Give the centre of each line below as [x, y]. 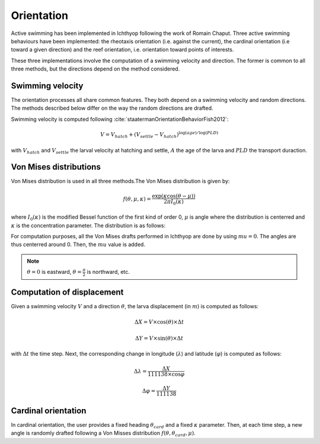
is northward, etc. [108, 272]
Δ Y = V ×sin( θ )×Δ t [159, 338]
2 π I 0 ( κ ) [174, 202]
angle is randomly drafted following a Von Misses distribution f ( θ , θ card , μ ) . [103, 434]
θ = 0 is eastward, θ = [55, 272]
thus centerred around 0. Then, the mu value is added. [78, 245]
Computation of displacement [67, 293]
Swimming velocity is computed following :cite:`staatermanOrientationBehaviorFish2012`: [120, 119]
